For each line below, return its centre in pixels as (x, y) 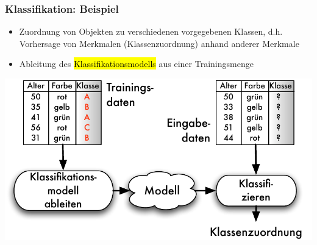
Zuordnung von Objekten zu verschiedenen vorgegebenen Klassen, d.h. (151, 31)
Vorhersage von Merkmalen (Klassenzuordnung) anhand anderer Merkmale (159, 43)
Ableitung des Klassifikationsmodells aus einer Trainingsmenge (136, 64)
